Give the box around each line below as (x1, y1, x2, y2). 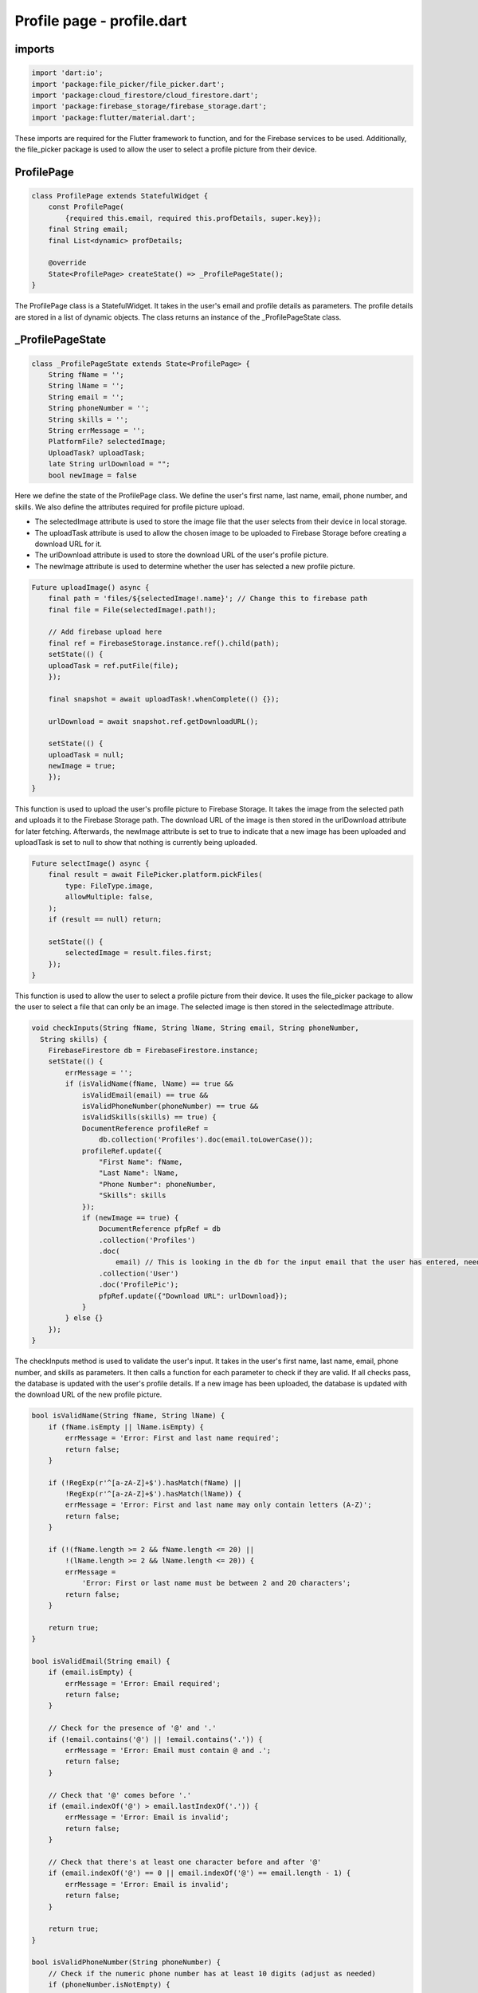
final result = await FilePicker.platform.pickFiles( (48, 870, 263, 879)
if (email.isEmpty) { (48, 1668, 133, 1677)
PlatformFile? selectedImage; (48, 437, 167, 446)
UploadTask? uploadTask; (48, 448, 146, 458)
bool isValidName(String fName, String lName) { (31, 1411, 225, 1421)
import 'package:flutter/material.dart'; (31, 112, 196, 122)
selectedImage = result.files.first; (65, 949, 213, 957)
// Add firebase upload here (48, 627, 163, 637)
